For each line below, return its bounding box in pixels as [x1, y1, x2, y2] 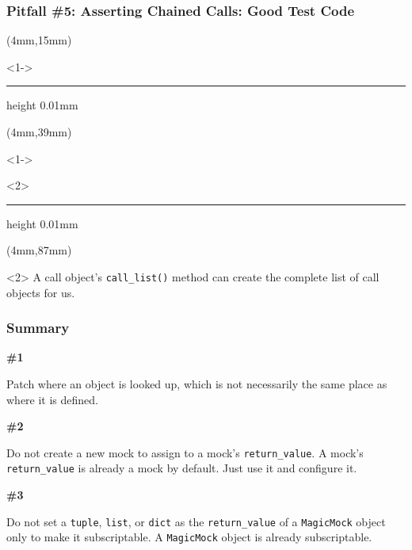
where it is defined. [6, 391, 99, 407]
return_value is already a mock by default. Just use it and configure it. [6, 460, 357, 476]
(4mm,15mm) [6, 32, 72, 48]
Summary [6, 318, 70, 338]
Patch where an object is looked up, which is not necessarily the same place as [6, 376, 387, 392]
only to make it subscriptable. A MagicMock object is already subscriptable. [6, 529, 372, 545]
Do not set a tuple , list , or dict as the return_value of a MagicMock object [6, 513, 386, 529]
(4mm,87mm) [6, 242, 72, 258]
